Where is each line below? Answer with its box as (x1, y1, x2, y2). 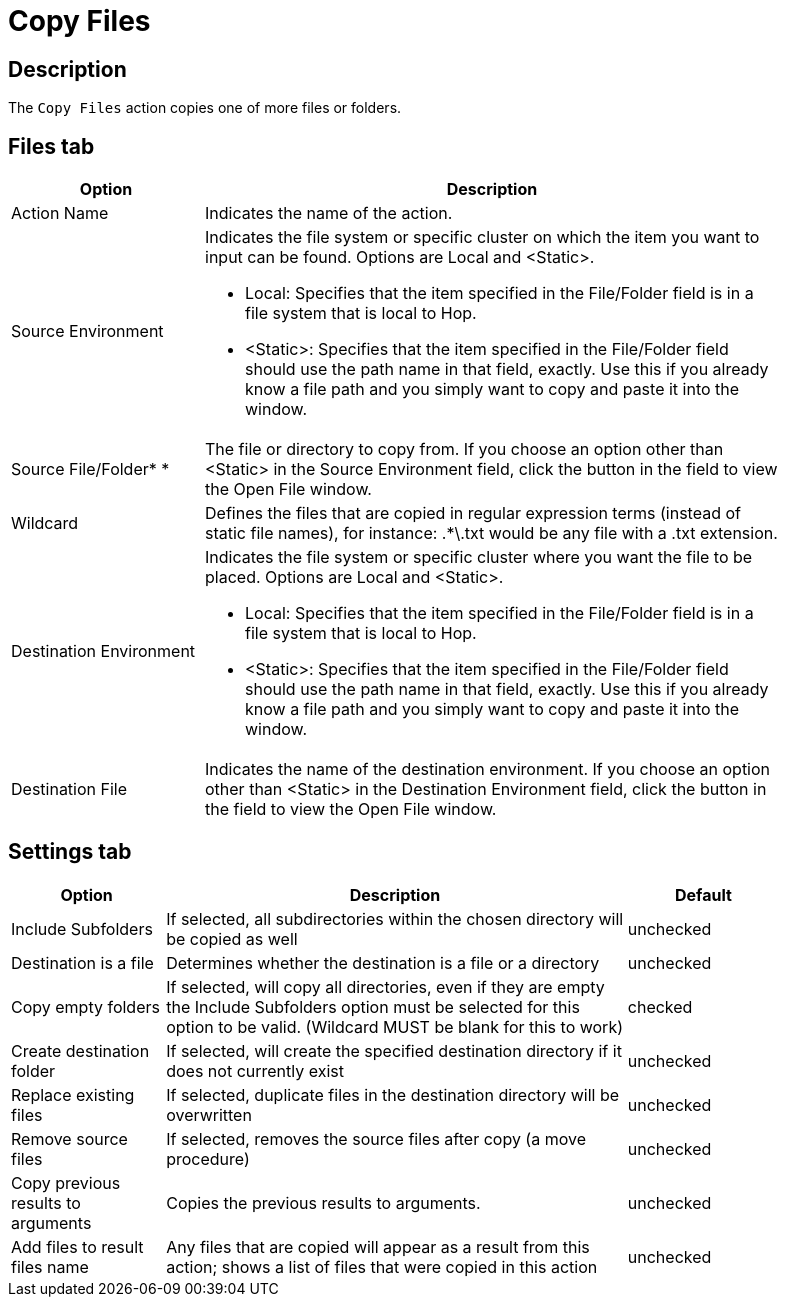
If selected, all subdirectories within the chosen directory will (166, 908, 624, 929)
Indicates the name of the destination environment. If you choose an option (205, 759, 771, 780)
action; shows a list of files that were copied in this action (166, 1256, 598, 1277)
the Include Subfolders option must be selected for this (166, 996, 580, 1017)
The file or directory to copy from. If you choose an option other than (205, 439, 724, 460)
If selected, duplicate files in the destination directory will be (166, 1084, 620, 1105)
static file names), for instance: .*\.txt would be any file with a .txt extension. (205, 523, 778, 544)
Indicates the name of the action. (205, 203, 453, 224)
